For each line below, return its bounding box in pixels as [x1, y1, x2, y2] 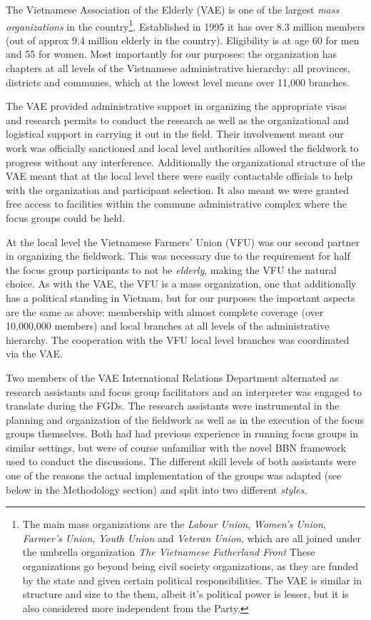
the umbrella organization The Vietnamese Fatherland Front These [22, 544, 315, 559]
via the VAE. [6, 346, 63, 361]
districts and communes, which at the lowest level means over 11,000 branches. [6, 74, 350, 89]
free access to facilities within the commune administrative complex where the [6, 196, 347, 211]
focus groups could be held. [6, 210, 126, 225]
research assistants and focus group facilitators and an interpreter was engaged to [6, 384, 362, 399]
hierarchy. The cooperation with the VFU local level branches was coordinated [6, 332, 350, 347]
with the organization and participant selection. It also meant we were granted [6, 182, 349, 197]
